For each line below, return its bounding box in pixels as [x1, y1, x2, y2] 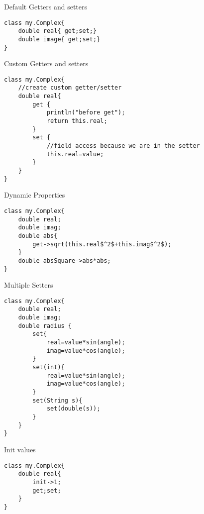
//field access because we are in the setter [46, 142, 200, 150]
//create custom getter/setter [18, 84, 122, 92]
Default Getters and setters [4, 1, 88, 11]
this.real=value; [46, 150, 104, 158]
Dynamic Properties [4, 190, 65, 200]
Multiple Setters [4, 280, 53, 290]
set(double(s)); [46, 405, 101, 412]
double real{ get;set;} [18, 27, 97, 35]
